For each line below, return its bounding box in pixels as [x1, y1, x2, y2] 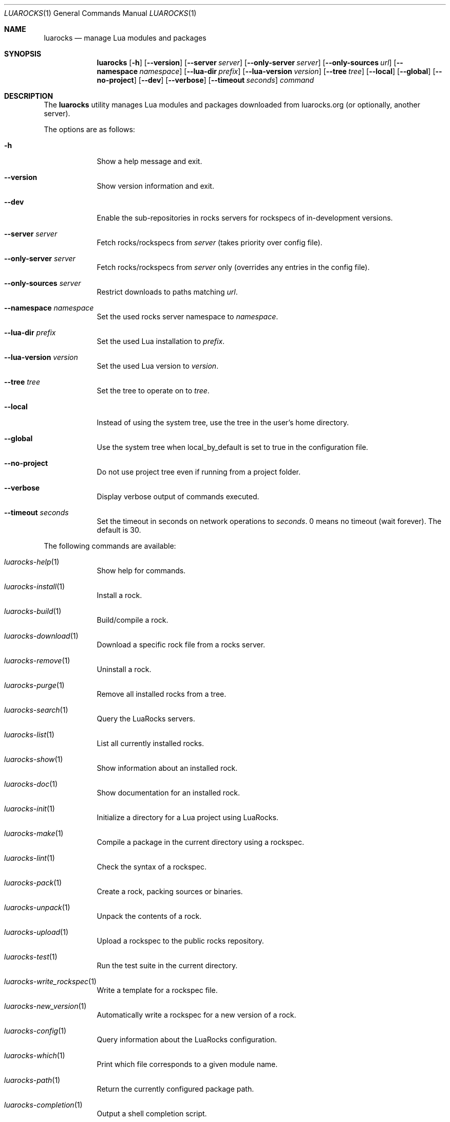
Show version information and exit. [97, 182, 214, 190]
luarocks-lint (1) [4, 854, 55, 862]
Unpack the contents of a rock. [97, 912, 202, 920]
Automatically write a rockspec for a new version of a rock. [97, 1010, 296, 1019]
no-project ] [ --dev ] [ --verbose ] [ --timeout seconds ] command [97, 76, 314, 84]
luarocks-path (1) [4, 1076, 61, 1084]
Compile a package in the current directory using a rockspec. [97, 838, 305, 846]
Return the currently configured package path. [97, 1084, 254, 1093]
